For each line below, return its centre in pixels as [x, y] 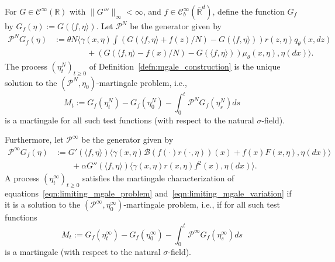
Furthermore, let [34, 139]
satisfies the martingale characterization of [158, 178]
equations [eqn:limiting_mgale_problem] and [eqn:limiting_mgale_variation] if [148, 193]
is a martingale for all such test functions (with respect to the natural [129, 120]
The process [26, 66]
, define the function [248, 11]
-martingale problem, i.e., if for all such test [202, 204]
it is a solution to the [43, 204]
